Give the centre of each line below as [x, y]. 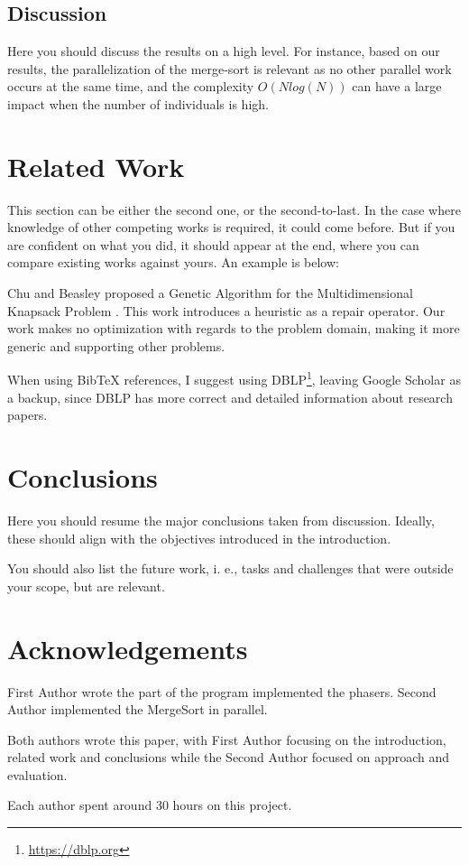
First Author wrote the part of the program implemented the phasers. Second [222, 691]
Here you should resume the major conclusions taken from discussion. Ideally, [221, 521]
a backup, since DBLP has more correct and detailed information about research [230, 397]
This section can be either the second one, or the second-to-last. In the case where [234, 209]
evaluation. [37, 774]
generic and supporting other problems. [116, 345]
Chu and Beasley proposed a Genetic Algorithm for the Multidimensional [210, 293]
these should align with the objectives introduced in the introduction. [199, 538]
